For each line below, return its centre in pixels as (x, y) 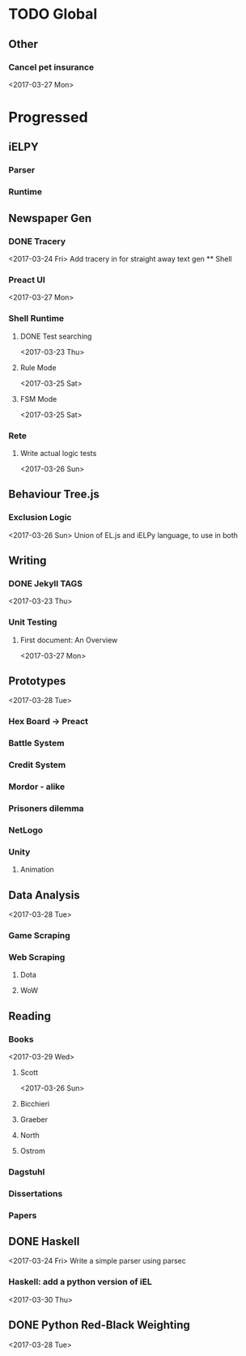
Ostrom (33, 1150)
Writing (28, 560)
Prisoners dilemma (46, 808)
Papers (23, 1215)
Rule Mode (38, 367)
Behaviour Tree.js (54, 495)
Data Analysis (45, 895)
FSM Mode (38, 399)
